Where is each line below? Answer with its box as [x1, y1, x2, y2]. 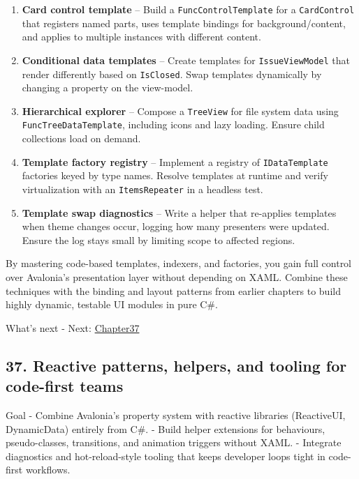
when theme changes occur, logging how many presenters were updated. [22, 219, 330, 234]
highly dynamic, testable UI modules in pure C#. [6, 297, 218, 312]
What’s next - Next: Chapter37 [6, 320, 140, 335]
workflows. [25, 462, 71, 477]
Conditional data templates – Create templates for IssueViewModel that [22, 52, 351, 67]
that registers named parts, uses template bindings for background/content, [22, 15, 346, 30]
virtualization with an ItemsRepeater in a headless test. [22, 181, 263, 196]
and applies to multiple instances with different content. [22, 29, 261, 44]
